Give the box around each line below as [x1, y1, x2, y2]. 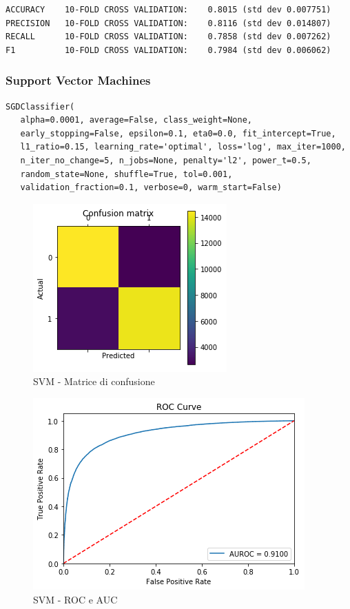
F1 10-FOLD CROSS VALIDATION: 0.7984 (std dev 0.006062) [6, 45, 331, 55]
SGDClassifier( [6, 101, 75, 112]
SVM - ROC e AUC [33, 592, 118, 606]
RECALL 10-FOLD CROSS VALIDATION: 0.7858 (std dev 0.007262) [6, 32, 331, 42]
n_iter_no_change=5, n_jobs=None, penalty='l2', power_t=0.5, [20, 155, 311, 165]
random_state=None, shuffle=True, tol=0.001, [20, 169, 233, 179]
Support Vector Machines [6, 72, 151, 89]
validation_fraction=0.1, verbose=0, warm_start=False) [20, 183, 282, 193]
